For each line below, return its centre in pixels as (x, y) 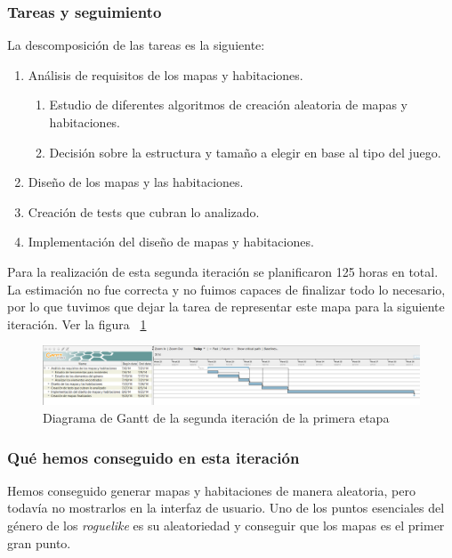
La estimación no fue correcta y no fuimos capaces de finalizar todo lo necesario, (226, 289)
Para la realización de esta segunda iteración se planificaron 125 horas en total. (223, 271)
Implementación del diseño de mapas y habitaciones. (171, 242)
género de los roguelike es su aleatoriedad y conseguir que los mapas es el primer (226, 526)
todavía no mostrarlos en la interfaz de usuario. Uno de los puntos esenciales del (226, 508)
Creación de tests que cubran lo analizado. (144, 211)
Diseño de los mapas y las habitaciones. (136, 182)
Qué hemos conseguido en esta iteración (153, 457)
